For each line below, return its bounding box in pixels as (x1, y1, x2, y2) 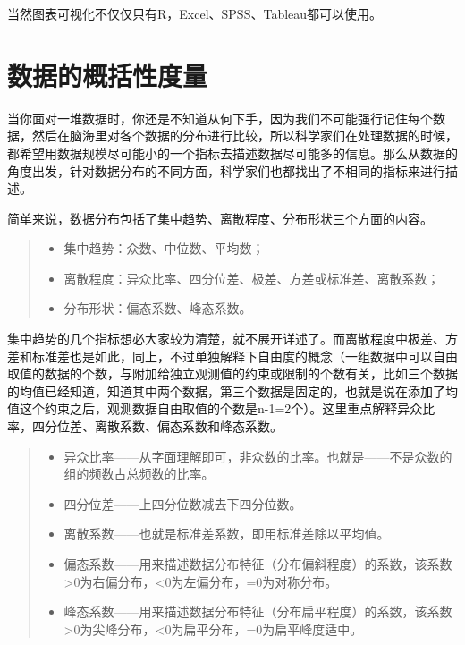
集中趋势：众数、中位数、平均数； (63, 239, 265, 258)
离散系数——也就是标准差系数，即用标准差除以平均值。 (63, 524, 390, 543)
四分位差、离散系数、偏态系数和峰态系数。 (31, 417, 283, 436)
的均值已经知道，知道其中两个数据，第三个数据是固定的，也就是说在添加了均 (7, 381, 458, 400)
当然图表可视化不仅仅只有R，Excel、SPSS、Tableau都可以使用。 (7, 4, 383, 22)
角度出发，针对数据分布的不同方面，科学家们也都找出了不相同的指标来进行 (7, 161, 445, 180)
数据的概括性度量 (7, 56, 208, 93)
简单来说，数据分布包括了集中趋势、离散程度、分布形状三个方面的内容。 (7, 208, 433, 227)
